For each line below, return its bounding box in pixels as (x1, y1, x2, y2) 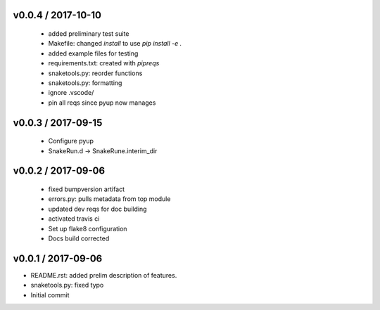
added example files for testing (48, 49, 139, 58)
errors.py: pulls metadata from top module (48, 195, 171, 203)
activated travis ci (48, 214, 100, 223)
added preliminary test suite (48, 30, 129, 38)
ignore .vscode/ (48, 89, 94, 97)
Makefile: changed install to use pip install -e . (48, 39, 182, 48)
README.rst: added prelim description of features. (30, 271, 177, 279)
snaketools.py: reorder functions (48, 69, 143, 77)
